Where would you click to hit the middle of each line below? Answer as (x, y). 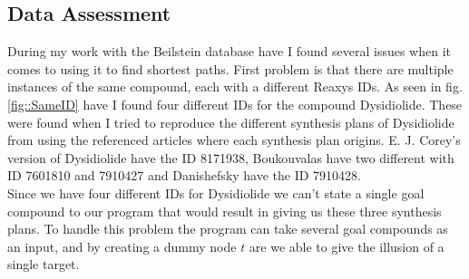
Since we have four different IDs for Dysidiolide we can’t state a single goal (216, 192)
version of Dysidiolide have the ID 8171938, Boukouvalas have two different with (231, 157)
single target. (44, 264)
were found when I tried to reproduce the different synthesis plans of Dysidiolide (231, 122)
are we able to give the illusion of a (347, 246)
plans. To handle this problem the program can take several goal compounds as (228, 229)
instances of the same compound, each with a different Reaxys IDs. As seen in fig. (235, 87)
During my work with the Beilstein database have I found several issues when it (229, 51)
